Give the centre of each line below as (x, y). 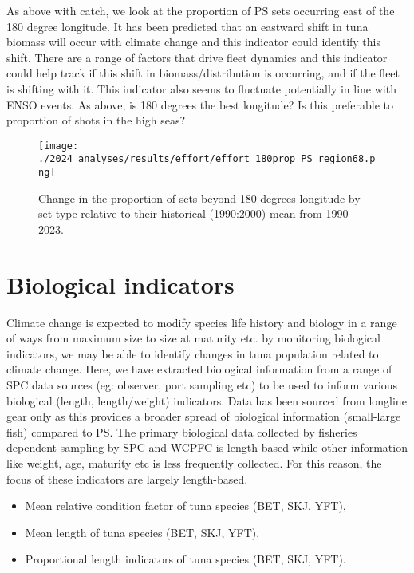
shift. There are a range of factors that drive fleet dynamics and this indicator (197, 57)
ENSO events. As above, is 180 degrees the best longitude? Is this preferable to (200, 104)
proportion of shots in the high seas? (96, 120)
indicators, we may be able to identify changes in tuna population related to (193, 353)
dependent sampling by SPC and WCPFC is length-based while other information (207, 447)
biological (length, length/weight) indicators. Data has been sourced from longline (207, 400)
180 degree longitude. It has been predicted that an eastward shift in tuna (187, 26)
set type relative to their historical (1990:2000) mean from (180, 213)
